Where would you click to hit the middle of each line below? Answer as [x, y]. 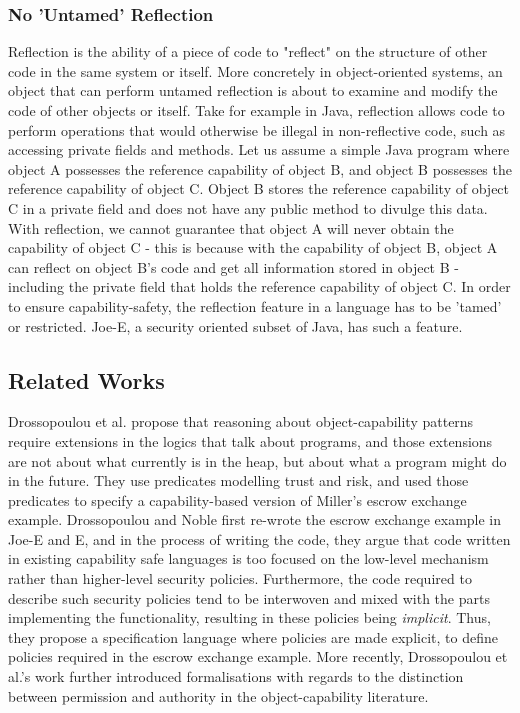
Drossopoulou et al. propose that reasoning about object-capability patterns [241, 421]
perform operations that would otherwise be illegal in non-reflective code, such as [257, 129]
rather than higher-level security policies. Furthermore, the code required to [240, 578]
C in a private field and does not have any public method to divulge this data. [248, 207]
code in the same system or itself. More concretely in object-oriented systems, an [255, 70]
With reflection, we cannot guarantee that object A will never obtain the [231, 227]
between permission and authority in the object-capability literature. [218, 695]
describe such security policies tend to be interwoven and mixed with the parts [249, 597]
